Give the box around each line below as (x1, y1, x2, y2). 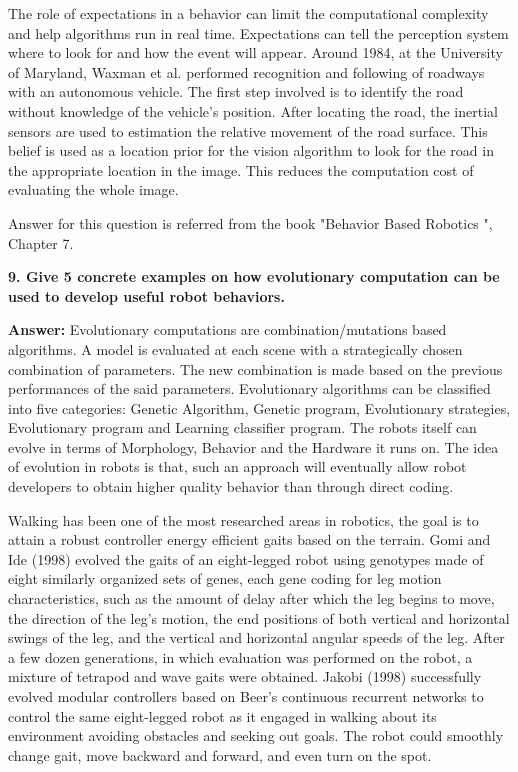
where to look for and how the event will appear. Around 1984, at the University (8, 42, 503, 63)
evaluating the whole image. (8, 179, 179, 200)
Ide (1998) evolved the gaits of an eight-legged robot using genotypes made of (8, 548, 484, 569)
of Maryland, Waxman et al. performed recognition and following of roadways (8, 61, 485, 82)
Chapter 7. (8, 232, 74, 253)
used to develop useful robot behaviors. (8, 285, 285, 306)
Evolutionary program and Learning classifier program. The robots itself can (8, 417, 477, 438)
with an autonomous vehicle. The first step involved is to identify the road (8, 81, 464, 102)
